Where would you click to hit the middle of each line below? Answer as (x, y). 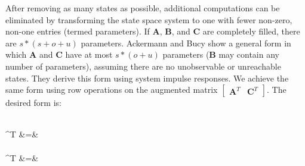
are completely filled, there (251, 31)
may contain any (249, 54)
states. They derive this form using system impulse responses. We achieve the (147, 78)
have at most (89, 54)
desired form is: (33, 103)
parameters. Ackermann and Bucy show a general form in (186, 43)
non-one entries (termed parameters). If (78, 31)
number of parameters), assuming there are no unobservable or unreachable (143, 66)
